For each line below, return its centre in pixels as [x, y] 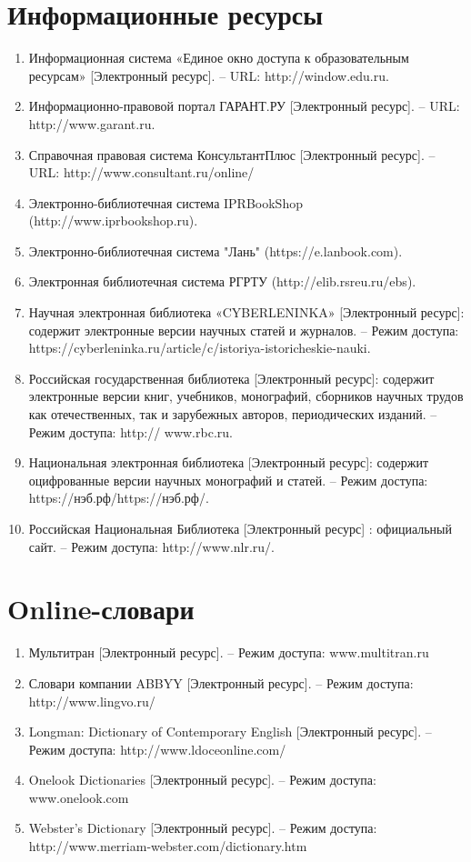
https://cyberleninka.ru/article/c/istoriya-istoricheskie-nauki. [200, 348]
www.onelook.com [79, 797]
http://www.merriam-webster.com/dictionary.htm [168, 846]
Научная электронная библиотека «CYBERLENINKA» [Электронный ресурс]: [246, 312]
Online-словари [101, 609]
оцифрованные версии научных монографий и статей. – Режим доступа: [228, 480]
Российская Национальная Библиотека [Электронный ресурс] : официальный [240, 528]
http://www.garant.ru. [92, 123]
